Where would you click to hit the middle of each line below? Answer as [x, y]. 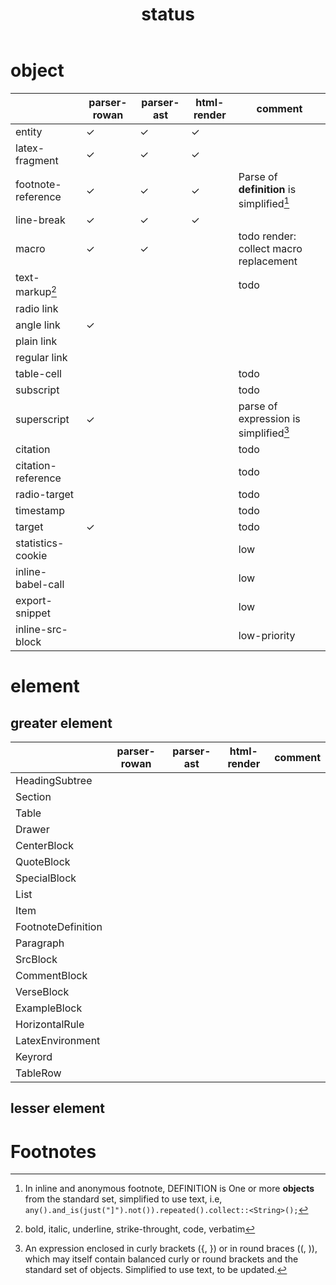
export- [34, 600]
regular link [41, 357]
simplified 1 [264, 202]
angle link [38, 325]
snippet [33, 613]
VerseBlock [42, 991]
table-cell [38, 373]
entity [29, 131]
